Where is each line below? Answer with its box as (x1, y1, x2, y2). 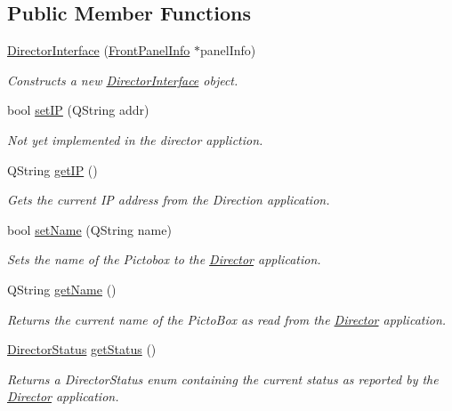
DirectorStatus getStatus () (7, 340, 157, 359)
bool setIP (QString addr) (7, 101, 149, 119)
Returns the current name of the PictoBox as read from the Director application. (7, 310, 447, 328)
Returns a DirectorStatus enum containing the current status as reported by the (7, 369, 439, 388)
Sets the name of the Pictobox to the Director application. (7, 250, 321, 269)
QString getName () (7, 279, 117, 298)
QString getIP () (7, 160, 98, 179)
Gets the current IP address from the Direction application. (7, 190, 330, 209)
